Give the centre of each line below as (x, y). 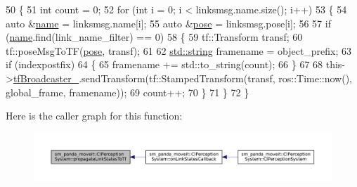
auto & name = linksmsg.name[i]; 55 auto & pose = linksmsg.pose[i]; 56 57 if (168, 23)
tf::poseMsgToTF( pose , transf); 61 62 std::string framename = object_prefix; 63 (179, 50)
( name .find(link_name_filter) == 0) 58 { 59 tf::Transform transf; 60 (154, 37)
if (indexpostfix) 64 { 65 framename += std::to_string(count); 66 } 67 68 (164, 64)
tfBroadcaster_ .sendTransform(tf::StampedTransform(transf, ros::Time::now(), (183, 78)
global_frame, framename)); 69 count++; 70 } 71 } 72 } (128, 92)
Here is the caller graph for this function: (94, 116)
